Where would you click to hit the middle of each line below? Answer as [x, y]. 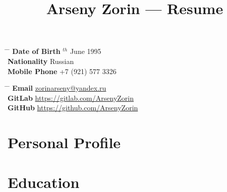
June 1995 [86, 51]
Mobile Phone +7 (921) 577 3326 [62, 71]
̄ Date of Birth [34, 51]
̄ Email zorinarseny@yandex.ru [57, 88]
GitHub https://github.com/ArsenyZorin [73, 108]
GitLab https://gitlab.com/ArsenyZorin [71, 98]
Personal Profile [64, 142]
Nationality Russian [41, 61]
